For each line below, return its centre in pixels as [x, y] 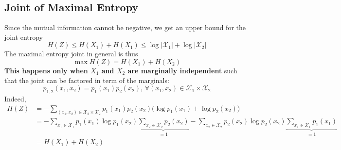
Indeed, [15, 98]
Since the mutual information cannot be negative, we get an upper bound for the [125, 27]
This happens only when [46, 70]
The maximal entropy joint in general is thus [71, 54]
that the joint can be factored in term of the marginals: [87, 80]
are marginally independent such [182, 70]
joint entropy [24, 37]
